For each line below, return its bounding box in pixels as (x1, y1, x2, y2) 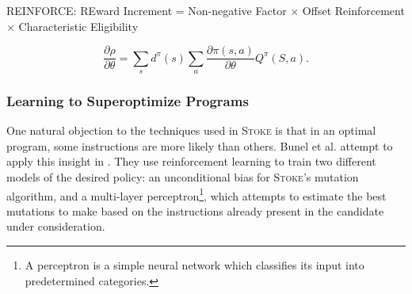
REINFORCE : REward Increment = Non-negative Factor (6, 2, 287, 18)
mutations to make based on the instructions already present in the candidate (6, 202, 384, 219)
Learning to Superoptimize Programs (6, 90, 249, 110)
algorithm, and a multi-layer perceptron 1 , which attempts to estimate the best (6, 185, 387, 204)
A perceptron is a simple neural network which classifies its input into (25, 257, 364, 273)
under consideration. (6, 218, 105, 235)
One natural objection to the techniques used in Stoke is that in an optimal (6, 122, 376, 139)
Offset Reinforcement (302, 2, 405, 18)
